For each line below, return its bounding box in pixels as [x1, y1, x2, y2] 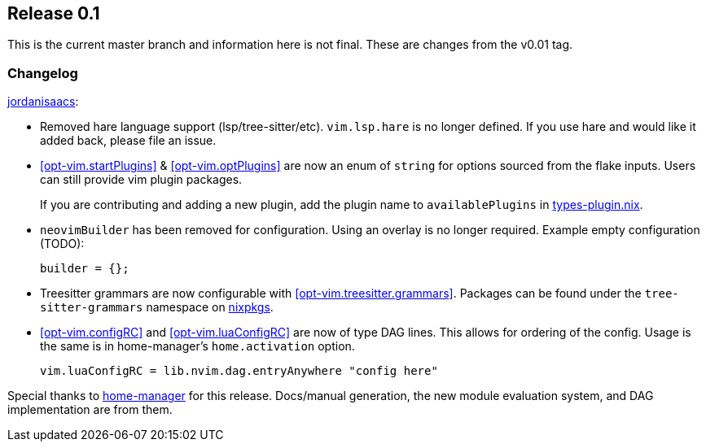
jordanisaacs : [7, 94, 79, 109]
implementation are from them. [7, 402, 173, 417]
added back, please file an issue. [40, 133, 217, 148]
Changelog [7, 64, 78, 81]
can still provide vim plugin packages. [40, 172, 243, 187]
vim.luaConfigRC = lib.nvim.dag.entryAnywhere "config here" [40, 364, 438, 378]
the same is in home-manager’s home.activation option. [40, 339, 355, 354]
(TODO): [40, 237, 85, 251]
